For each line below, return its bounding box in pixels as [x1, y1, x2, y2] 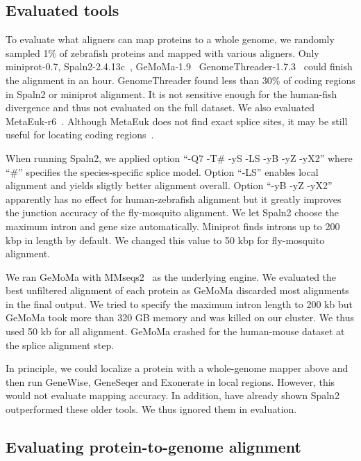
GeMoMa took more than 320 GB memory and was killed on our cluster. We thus [6, 310, 355, 325]
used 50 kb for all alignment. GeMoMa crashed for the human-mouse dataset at [6, 324, 345, 339]
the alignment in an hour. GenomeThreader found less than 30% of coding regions [6, 72, 355, 87]
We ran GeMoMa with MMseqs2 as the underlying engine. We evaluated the [6, 269, 337, 284]
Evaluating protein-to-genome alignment [6, 436, 301, 458]
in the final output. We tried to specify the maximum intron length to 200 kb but [6, 296, 353, 311]
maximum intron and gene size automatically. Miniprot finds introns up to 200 [6, 218, 340, 233]
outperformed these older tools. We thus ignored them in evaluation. [6, 402, 297, 416]
